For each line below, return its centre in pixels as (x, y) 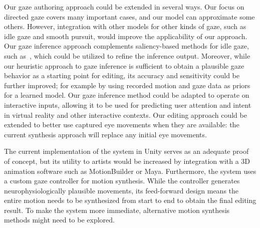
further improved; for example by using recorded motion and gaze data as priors (127, 85)
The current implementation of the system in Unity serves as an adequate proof (126, 151)
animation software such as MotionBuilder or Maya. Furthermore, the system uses (130, 171)
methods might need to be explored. (60, 220)
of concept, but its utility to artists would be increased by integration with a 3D (127, 161)
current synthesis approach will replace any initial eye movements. (105, 134)
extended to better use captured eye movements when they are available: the (122, 125)
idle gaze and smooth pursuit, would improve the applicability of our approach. (126, 36)
